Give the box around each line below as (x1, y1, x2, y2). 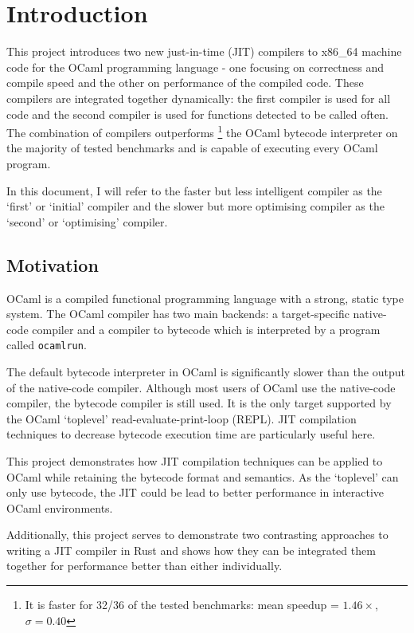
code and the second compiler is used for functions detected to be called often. (6, 105, 389, 122)
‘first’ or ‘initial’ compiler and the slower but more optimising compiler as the (6, 198, 385, 214)
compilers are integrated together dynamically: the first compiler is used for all (6, 89, 391, 106)
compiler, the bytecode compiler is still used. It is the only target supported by (6, 395, 392, 411)
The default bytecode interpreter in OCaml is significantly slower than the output (6, 363, 405, 379)
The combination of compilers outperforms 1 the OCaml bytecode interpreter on (6, 122, 398, 140)
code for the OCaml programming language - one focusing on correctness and (6, 58, 385, 75)
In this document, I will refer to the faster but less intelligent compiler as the (6, 182, 382, 199)
